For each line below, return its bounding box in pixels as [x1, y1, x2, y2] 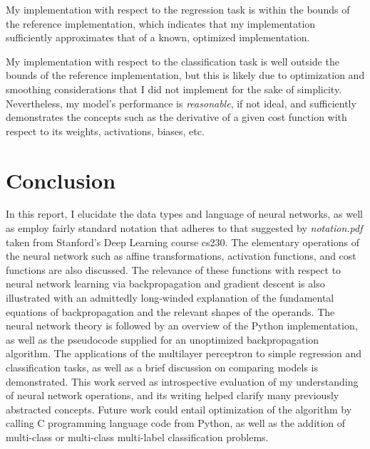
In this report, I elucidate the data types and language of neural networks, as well [6, 206, 363, 221]
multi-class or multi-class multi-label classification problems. [6, 429, 269, 444]
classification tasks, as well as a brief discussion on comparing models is [6, 360, 318, 374]
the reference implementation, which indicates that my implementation [6, 16, 316, 31]
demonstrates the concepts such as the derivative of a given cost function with [6, 110, 347, 125]
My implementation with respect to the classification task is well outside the [6, 53, 339, 68]
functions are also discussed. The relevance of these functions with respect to [6, 262, 341, 277]
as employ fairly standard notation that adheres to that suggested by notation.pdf [6, 221, 363, 236]
